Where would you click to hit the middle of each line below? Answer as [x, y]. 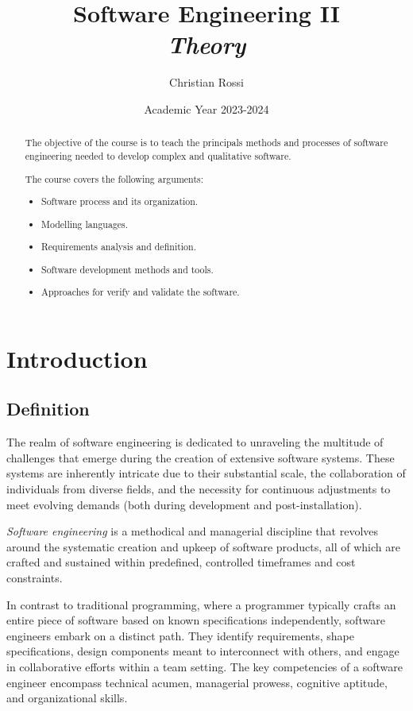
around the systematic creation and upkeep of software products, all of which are [203, 546]
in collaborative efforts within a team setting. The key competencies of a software [205, 667]
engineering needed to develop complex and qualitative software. [158, 155]
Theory [206, 44]
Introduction [77, 358]
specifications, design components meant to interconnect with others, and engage [203, 651]
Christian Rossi [206, 82]
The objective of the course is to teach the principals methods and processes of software [206, 143]
